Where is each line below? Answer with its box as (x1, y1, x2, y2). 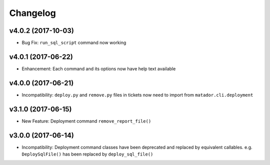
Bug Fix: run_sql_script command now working (21, 40, 126, 46)
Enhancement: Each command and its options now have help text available (21, 65, 176, 72)
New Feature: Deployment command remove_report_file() (21, 118, 151, 124)
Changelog (9, 7, 56, 18)
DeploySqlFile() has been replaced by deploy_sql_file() (21, 151, 153, 157)
